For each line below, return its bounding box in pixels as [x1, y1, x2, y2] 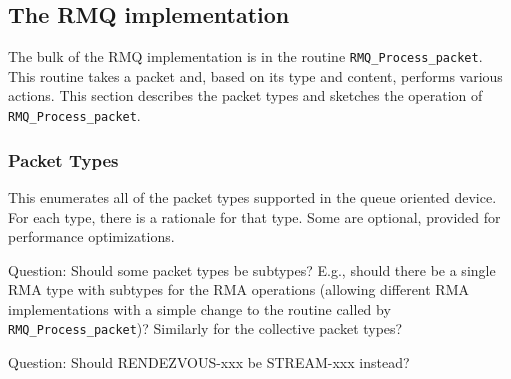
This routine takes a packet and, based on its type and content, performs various [8, 65, 503, 86]
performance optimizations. [8, 226, 175, 247]
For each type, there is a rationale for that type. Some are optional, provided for [8, 206, 501, 227]
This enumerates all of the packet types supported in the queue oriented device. [8, 186, 497, 207]
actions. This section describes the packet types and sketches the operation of [8, 85, 483, 106]
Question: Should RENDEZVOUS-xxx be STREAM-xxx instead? [8, 352, 410, 373]
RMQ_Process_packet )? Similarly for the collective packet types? [8, 318, 403, 339]
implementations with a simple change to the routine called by [8, 298, 391, 319]
